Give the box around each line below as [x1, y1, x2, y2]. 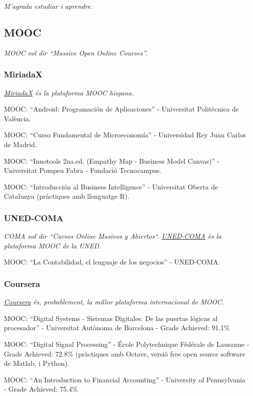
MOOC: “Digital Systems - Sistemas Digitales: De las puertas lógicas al [4, 313, 218, 323]
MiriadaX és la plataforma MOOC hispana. [4, 87, 134, 97]
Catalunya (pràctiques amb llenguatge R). [4, 191, 130, 201]
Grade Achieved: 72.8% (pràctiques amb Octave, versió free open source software [4, 348, 245, 358]
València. [4, 113, 31, 123]
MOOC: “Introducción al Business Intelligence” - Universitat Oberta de [4, 181, 218, 191]
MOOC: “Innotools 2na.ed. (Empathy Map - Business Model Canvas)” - [4, 155, 220, 166]
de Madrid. [4, 139, 37, 149]
